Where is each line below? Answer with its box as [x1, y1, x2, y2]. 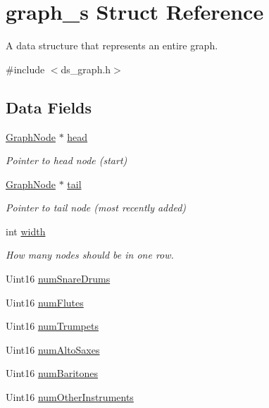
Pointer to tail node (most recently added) [6, 200, 187, 215]
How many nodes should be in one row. [6, 247, 174, 262]
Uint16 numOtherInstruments [6, 390, 134, 404]
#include [6, 61, 45, 76]
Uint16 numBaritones [6, 366, 98, 381]
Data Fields [6, 96, 92, 118]
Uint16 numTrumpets [6, 319, 99, 333]
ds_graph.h [61, 61, 111, 76]
